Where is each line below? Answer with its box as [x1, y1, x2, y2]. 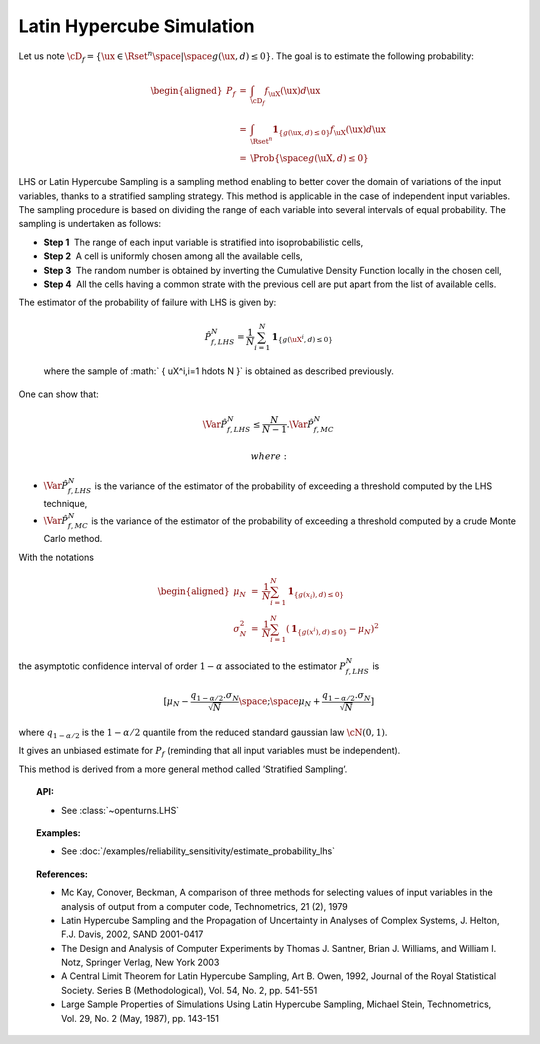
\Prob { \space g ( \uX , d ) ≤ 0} [250, 152, 369, 164]
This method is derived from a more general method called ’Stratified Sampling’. [18, 763, 348, 775]
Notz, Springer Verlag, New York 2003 [61, 956, 220, 969]
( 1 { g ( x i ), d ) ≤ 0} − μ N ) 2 [285, 621, 379, 637]
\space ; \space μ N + [238, 695, 321, 709]
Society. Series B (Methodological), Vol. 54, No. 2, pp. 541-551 [61, 984, 318, 996]
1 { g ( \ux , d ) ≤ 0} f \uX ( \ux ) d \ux [272, 123, 387, 137]
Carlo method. [43, 533, 103, 545]
